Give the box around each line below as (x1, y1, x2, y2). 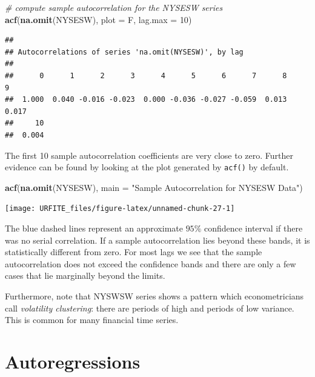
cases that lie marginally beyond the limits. (5, 269, 165, 282)
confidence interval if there (204, 222, 303, 235)
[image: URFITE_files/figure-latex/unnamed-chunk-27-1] (5, 204, 235, 213)
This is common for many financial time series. (5, 313, 179, 326)
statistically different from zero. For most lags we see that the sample (5, 245, 262, 258)
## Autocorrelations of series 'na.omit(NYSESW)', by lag (5, 47, 244, 56)
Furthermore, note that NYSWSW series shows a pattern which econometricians (5, 290, 304, 302)
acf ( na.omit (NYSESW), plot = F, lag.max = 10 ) (5, 13, 192, 25)
